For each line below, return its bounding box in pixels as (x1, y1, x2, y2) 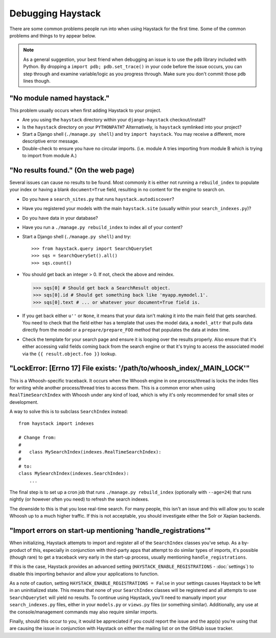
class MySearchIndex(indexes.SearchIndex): (18, 470, 129, 477)
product (9, 547, 27, 553)
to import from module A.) (22, 153, 77, 159)
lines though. (23, 77, 51, 84)
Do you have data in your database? (22, 215, 98, 221)
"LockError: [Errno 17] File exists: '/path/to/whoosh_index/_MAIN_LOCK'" (9, 364, 250, 373)
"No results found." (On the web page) (9, 166, 135, 174)
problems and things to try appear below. (9, 32, 97, 38)
